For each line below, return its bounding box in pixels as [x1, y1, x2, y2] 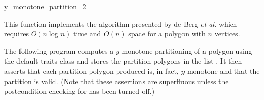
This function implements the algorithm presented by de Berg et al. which [4, 18, 237, 29]
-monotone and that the [185, 65, 260, 76]
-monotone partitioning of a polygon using [119, 45, 252, 56]
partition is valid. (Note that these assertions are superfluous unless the [4, 75, 229, 86]
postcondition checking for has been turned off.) [4, 86, 155, 96]
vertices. [214, 28, 240, 39]
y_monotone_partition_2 [4, 1, 86, 11]
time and [73, 28, 101, 39]
